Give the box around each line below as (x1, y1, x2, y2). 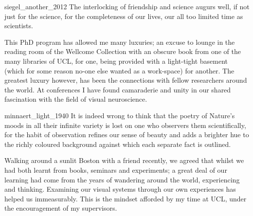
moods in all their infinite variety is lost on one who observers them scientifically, (4, 120, 246, 130)
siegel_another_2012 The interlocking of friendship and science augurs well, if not (4, 1, 250, 11)
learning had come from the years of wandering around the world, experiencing (4, 174, 240, 184)
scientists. (4, 20, 33, 31)
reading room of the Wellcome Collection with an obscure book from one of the (4, 46, 241, 56)
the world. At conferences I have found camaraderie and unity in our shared (4, 84, 231, 94)
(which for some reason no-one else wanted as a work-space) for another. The (4, 65, 235, 75)
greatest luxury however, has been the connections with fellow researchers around (4, 75, 247, 85)
